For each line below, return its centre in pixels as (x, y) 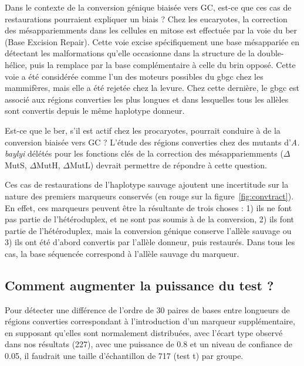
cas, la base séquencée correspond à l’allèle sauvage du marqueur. (122, 253)
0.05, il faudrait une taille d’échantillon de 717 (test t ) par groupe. (124, 356)
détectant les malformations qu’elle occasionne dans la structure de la (130, 53)
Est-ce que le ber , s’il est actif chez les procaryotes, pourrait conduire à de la (143, 130)
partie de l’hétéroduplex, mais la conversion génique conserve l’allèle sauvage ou (148, 230)
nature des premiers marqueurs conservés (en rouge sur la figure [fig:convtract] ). (149, 196)
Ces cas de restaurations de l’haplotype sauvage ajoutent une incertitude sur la (147, 184)
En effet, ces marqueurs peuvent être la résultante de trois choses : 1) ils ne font (148, 207)
